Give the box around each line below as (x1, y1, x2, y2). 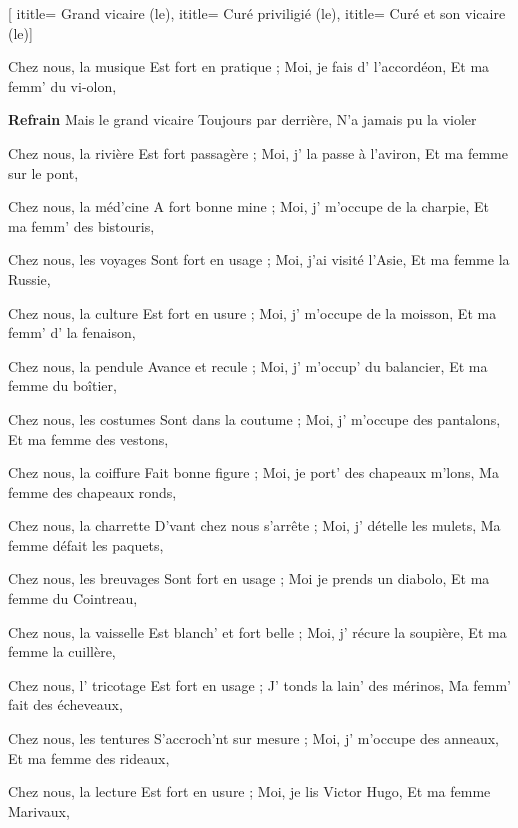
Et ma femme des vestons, (8, 428, 169, 449)
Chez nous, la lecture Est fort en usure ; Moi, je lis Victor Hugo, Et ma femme (8, 781, 491, 802)
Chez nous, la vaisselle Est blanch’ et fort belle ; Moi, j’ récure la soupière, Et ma (8, 621, 507, 642)
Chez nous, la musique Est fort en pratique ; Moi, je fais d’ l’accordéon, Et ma (8, 56, 490, 77)
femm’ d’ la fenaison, (8, 322, 136, 343)
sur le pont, (8, 162, 79, 183)
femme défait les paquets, (8, 534, 164, 555)
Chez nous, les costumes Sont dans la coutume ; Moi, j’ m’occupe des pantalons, (8, 408, 501, 429)
